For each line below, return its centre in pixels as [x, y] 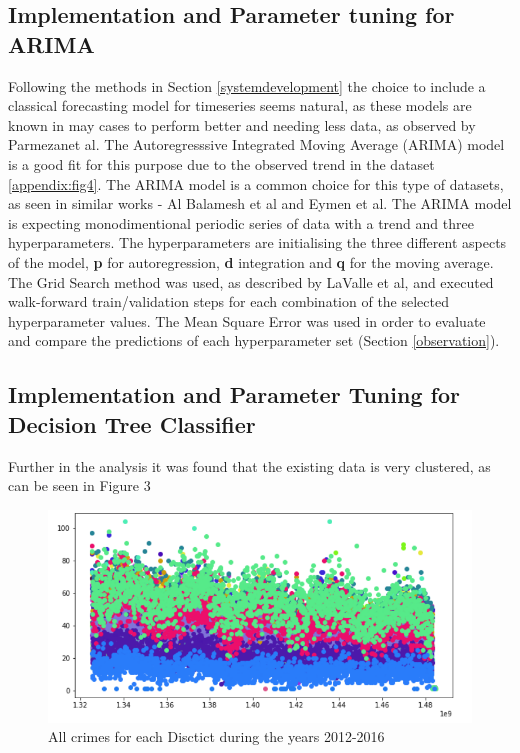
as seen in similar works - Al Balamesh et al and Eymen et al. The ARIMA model [260, 203]
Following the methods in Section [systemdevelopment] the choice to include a [247, 85]
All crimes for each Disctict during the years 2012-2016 [216, 736]
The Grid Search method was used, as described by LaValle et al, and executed [251, 281]
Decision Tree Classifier [132, 423]
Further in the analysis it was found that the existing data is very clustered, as [249, 465]
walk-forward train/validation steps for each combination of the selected [228, 301]
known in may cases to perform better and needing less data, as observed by [242, 124]
